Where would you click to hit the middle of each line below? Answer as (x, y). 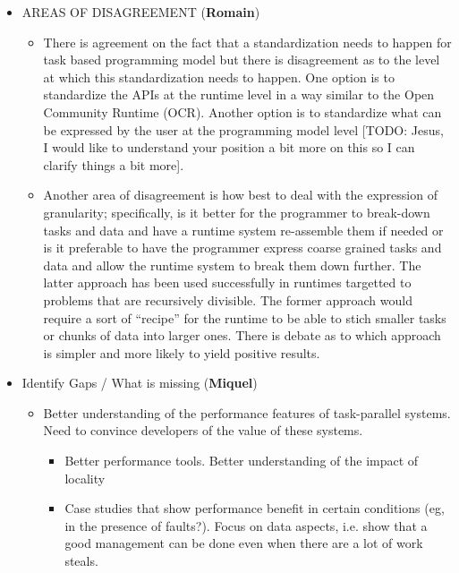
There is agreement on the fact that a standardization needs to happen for (247, 42)
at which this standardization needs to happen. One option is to (219, 77)
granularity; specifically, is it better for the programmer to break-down (237, 212)
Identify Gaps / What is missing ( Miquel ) (140, 383)
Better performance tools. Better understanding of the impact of (242, 461)
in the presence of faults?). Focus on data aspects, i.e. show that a (246, 525)
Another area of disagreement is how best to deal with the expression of (240, 195)
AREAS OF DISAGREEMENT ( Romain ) (141, 12)
